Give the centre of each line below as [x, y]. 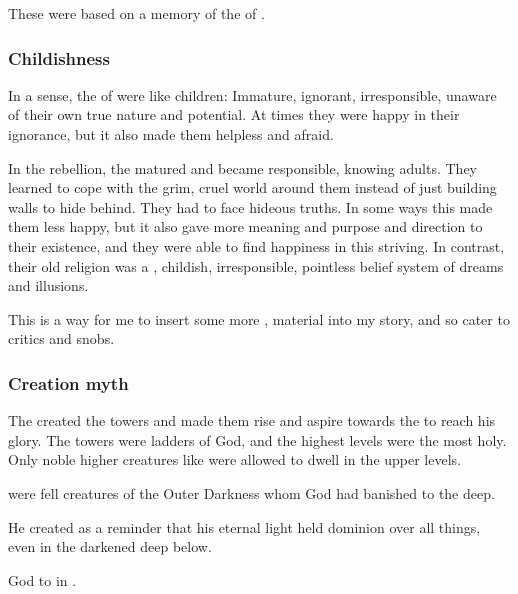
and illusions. [48, 285]
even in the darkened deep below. [110, 546]
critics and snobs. [61, 338]
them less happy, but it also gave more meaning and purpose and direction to [245, 226]
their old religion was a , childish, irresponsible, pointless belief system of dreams [256, 265]
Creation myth [68, 382]
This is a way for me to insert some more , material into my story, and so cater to [259, 318]
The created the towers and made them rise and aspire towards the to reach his [252, 420]
